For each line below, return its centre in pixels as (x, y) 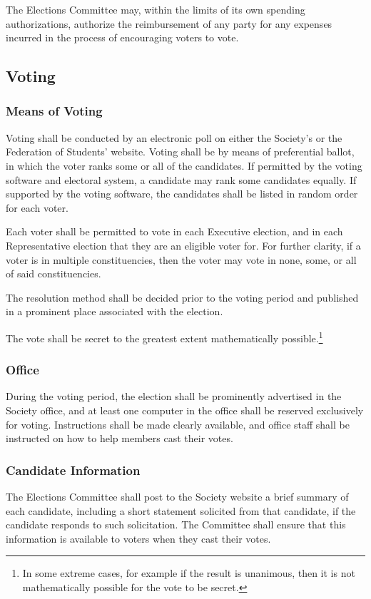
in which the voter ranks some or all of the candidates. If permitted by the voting (184, 165)
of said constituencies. (54, 273)
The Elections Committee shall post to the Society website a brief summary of (177, 496)
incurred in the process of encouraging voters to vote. (122, 37)
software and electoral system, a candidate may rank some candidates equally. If (181, 179)
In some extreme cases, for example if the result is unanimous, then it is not (189, 573)
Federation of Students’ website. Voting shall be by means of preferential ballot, (180, 152)
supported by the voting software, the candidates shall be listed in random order (182, 194)
